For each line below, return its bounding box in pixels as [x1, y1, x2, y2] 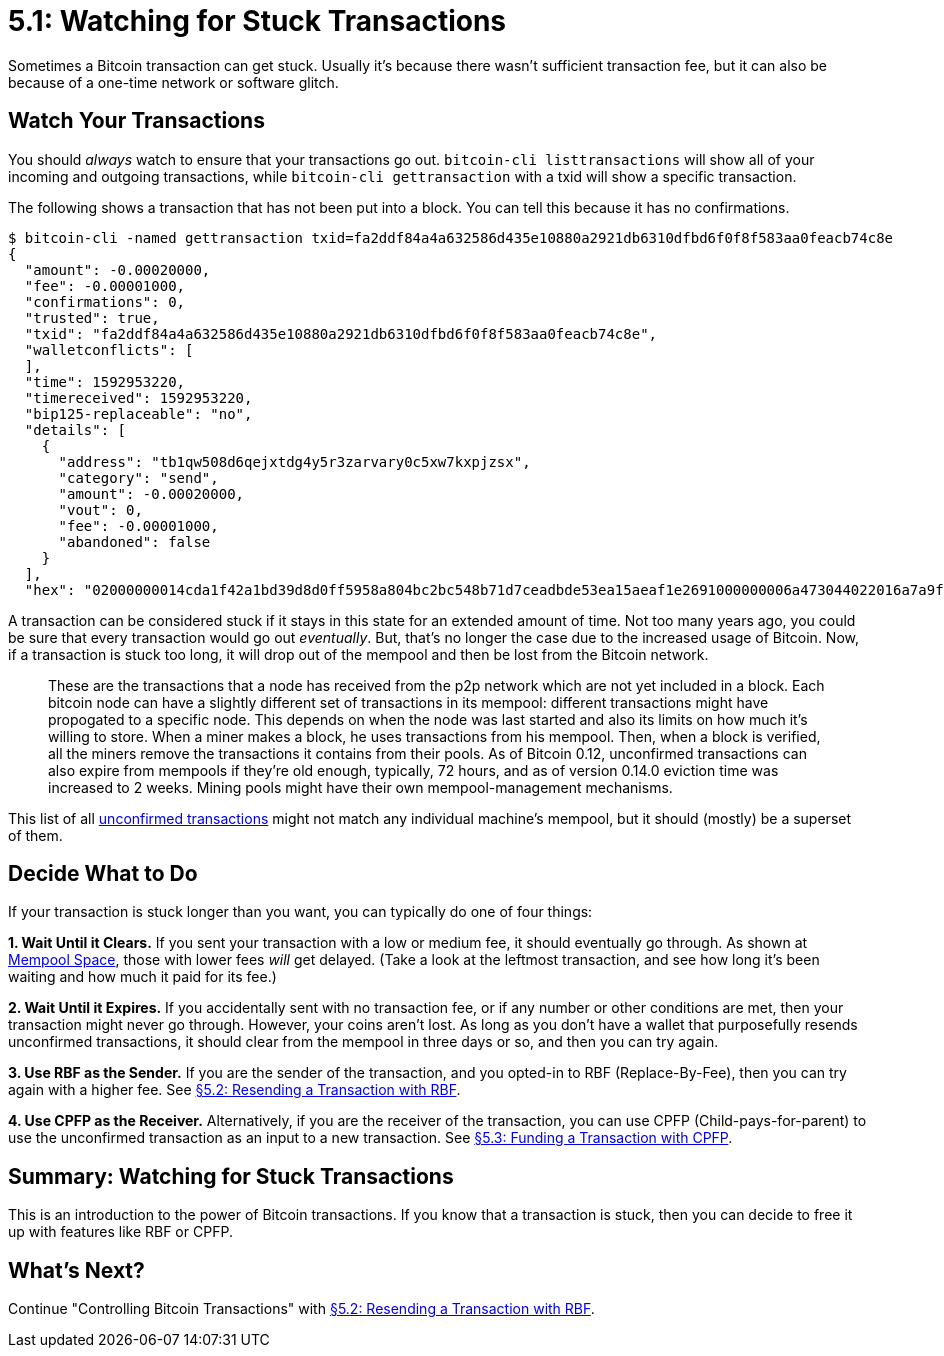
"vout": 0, [58, 501, 143, 518]
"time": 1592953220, [24, 373, 186, 390]
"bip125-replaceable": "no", [24, 405, 253, 422]
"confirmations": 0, [24, 293, 186, 310]
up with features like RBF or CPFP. [8, 1223, 233, 1241]
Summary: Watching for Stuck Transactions [8, 1163, 454, 1189]
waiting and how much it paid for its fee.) [8, 968, 277, 986]
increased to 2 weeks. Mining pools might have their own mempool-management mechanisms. [48, 778, 673, 796]
